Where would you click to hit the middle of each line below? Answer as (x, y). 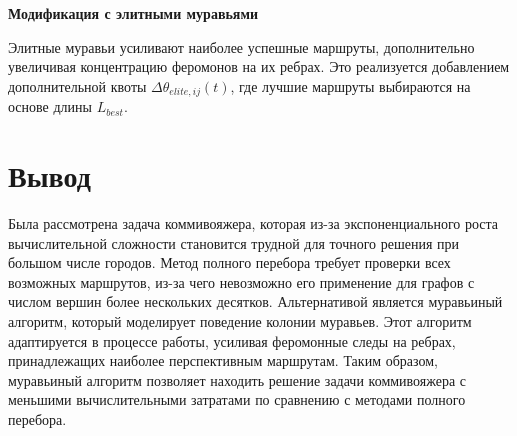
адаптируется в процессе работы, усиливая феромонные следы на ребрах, (232, 340)
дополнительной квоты (77, 85)
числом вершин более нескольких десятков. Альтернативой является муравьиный (255, 301)
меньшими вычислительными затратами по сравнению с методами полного (237, 399)
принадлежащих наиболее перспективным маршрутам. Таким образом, (223, 360)
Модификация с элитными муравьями (133, 13)
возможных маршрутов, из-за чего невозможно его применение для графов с (241, 281)
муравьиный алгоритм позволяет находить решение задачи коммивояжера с (237, 379)
